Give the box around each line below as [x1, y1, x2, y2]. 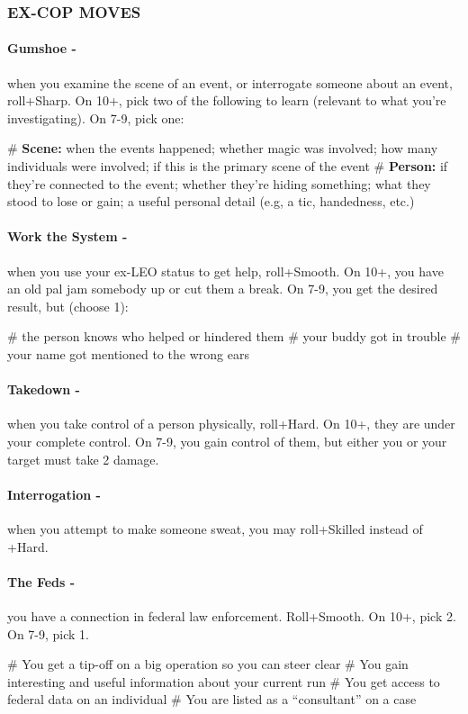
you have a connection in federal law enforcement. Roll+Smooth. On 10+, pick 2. [7, 606, 456, 625]
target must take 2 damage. [7, 449, 159, 468]
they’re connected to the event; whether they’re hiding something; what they [7, 174, 431, 193]
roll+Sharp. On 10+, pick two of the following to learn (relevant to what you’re [7, 91, 446, 110]
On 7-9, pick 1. [7, 624, 89, 643]
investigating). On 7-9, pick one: [7, 108, 184, 127]
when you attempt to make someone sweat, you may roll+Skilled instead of [7, 519, 423, 538]
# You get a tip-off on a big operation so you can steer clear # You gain [7, 655, 409, 673]
